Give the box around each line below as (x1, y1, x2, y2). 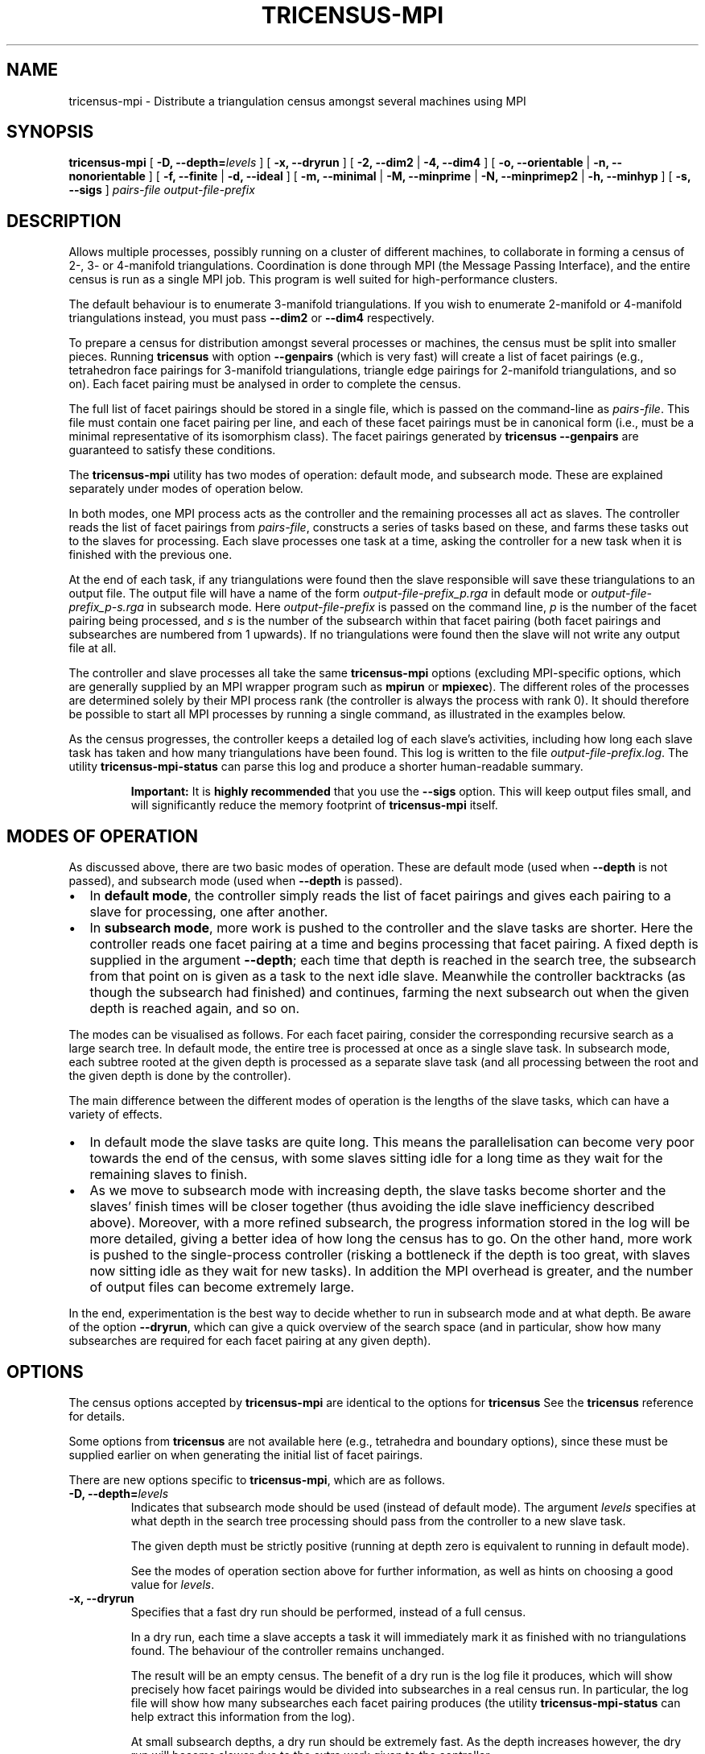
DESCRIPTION (6, 210, 122, 231)
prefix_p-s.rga (68, 600, 144, 614)
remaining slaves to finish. (89, 1166, 248, 1183)
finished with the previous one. (68, 548, 233, 562)
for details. (68, 1409, 126, 1423)
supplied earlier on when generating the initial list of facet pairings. (68, 1447, 423, 1462)
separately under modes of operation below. (68, 482, 303, 496)
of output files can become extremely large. (89, 1279, 355, 1296)
